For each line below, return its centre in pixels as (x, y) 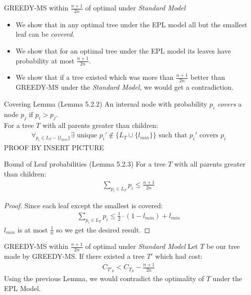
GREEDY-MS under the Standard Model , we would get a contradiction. (125, 87)
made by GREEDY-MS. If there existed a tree (74, 256)
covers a (229, 103)
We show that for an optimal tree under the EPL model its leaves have (123, 51)
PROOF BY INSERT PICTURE (54, 147)
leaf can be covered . (45, 34)
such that (173, 136)
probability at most (45, 60)
